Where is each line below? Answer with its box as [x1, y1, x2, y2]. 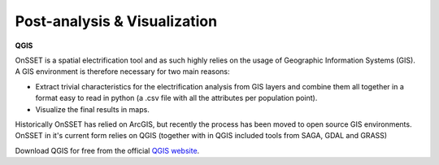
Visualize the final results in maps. [35, 104, 150, 114]
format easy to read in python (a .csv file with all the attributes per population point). [35, 93, 318, 103]
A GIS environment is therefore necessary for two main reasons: [15, 67, 230, 76]
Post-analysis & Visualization [15, 12, 218, 30]
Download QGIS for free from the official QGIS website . [15, 145, 200, 155]
